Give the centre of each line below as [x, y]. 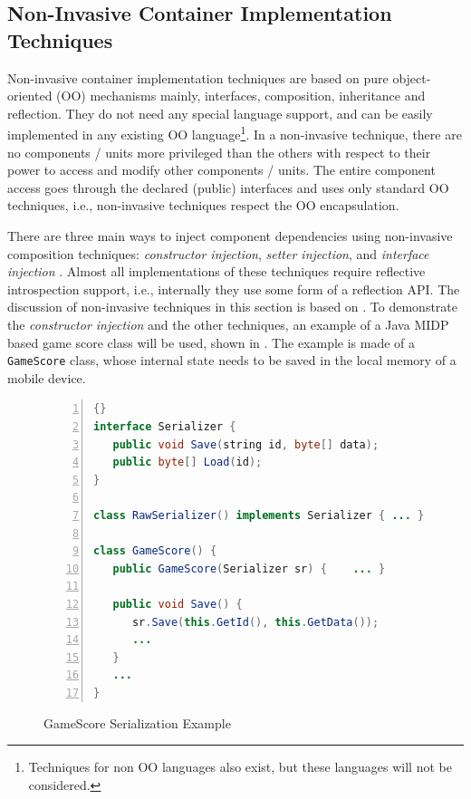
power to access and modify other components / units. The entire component [221, 170]
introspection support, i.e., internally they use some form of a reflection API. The [234, 289]
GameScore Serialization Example [137, 722]
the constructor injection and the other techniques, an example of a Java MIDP [228, 324]
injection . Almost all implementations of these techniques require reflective [216, 271]
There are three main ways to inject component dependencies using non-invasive [230, 236]
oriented [30, 96]
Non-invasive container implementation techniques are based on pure [198, 77]
